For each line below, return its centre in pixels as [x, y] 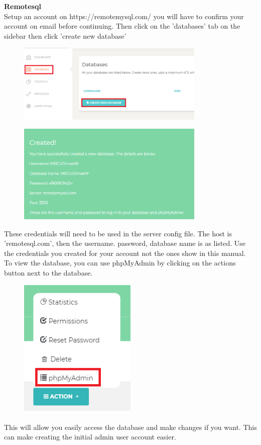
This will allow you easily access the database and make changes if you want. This [130, 427]
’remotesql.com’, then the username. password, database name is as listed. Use [125, 243]
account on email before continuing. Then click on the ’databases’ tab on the [122, 26]
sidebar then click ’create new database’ [65, 35]
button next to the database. [48, 273]
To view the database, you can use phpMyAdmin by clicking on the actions [120, 263]
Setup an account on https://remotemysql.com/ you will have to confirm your [124, 16]
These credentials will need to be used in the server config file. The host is [118, 233]
